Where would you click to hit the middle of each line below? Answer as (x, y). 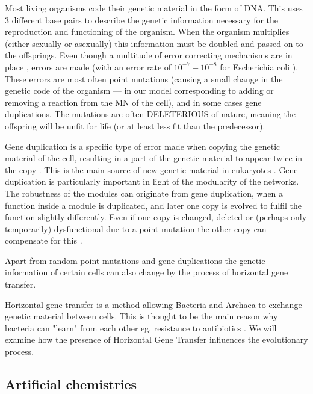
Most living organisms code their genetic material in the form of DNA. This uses (154, 8)
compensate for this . (44, 240)
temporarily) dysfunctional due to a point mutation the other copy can (136, 228)
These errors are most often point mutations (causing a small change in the (144, 78)
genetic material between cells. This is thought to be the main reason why (141, 316)
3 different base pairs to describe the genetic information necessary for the (142, 20)
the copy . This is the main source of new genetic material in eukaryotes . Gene (151, 169)
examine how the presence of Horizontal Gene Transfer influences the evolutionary (156, 340)
